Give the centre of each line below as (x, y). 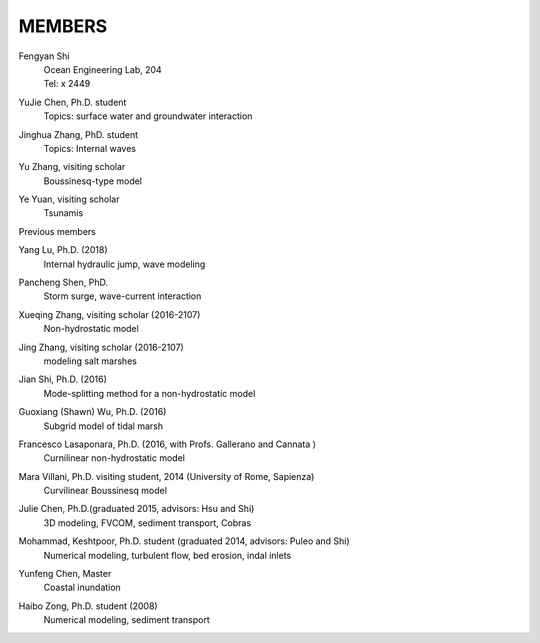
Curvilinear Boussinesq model (105, 491)
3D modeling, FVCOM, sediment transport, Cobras (147, 522)
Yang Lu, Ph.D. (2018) (63, 250)
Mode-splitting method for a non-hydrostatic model (149, 393)
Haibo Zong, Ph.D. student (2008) (88, 606)
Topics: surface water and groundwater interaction (148, 116)
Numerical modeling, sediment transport (126, 620)
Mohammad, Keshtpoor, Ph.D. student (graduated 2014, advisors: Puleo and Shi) (184, 541)
